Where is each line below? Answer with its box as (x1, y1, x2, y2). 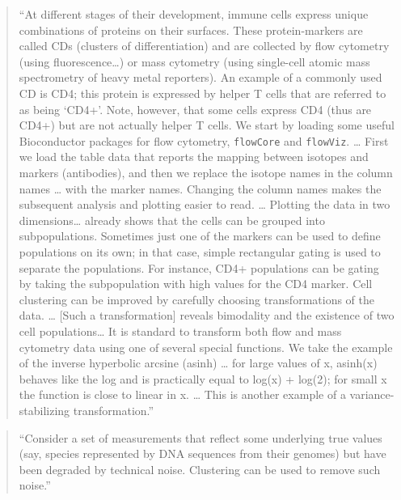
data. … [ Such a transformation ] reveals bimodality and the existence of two (19, 307, 395, 324)
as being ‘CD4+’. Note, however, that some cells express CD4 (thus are (19, 100, 372, 117)
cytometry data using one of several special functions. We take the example (19, 338, 393, 355)
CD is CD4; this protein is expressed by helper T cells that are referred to (19, 84, 386, 101)
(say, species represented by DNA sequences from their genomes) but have (19, 445, 386, 462)
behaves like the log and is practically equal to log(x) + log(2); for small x (19, 370, 387, 387)
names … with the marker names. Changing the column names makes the (19, 180, 382, 197)
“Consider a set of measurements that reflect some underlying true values (19, 429, 382, 446)
